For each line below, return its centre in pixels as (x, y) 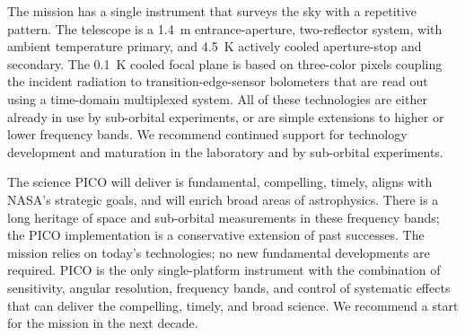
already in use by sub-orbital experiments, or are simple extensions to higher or (226, 116)
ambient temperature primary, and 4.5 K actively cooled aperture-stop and (215, 46)
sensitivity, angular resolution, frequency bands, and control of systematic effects (229, 287)
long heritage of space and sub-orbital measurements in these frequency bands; (224, 217)
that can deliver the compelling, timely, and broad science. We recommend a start (233, 305)
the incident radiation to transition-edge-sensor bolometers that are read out (218, 81)
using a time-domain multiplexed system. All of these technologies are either (217, 98)
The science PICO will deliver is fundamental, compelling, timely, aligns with (220, 182)
